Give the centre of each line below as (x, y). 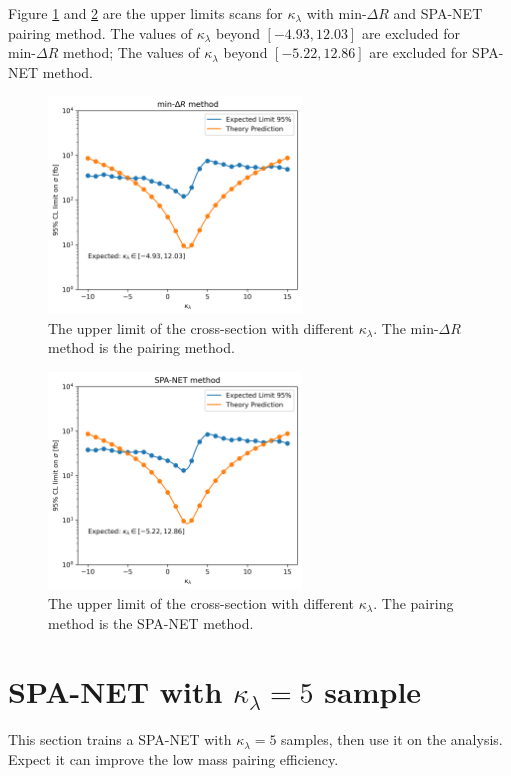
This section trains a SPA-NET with (120, 739)
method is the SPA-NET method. (151, 622)
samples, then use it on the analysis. (392, 739)
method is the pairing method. (141, 347)
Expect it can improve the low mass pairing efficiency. (173, 758)
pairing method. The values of (100, 32)
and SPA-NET (438, 13)
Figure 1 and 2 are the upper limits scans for (145, 13)
